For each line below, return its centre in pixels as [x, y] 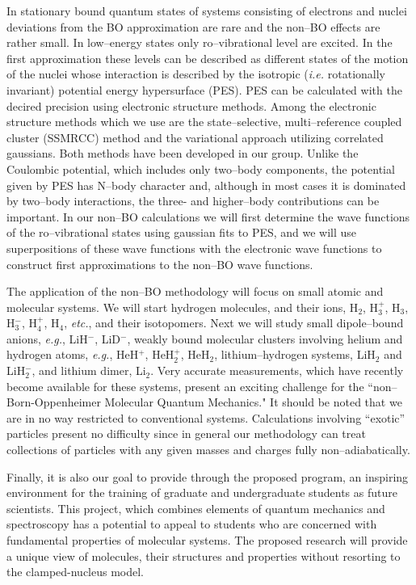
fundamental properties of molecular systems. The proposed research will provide [207, 540]
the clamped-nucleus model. [76, 572]
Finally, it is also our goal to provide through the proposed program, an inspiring [208, 476]
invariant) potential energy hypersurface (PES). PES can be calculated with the [204, 89]
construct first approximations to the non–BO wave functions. [160, 264]
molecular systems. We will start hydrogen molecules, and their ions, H [183, 307]
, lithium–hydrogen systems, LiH [295, 354]
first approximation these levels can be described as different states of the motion [208, 58]
